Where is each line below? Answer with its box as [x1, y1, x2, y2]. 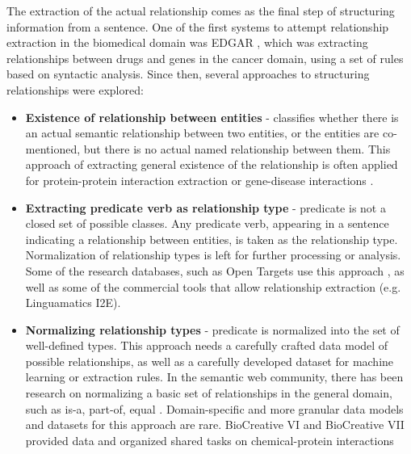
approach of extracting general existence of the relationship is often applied [25, 156, 398, 173]
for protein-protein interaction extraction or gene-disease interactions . [25, 171, 374, 188]
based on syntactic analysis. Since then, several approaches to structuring [6, 65, 370, 82]
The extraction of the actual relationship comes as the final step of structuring [6, 2, 395, 19]
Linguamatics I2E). [25, 294, 121, 311]
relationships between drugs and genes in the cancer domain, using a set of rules [6, 49, 404, 66]
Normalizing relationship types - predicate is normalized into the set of [25, 321, 400, 338]
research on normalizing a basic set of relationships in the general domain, [25, 385, 392, 401]
